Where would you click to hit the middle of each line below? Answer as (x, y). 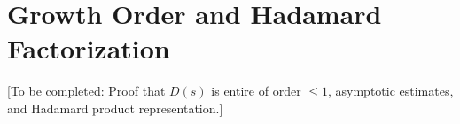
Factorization (89, 48)
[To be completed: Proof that (86, 91)
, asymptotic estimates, (390, 91)
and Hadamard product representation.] (115, 108)
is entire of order (256, 91)
